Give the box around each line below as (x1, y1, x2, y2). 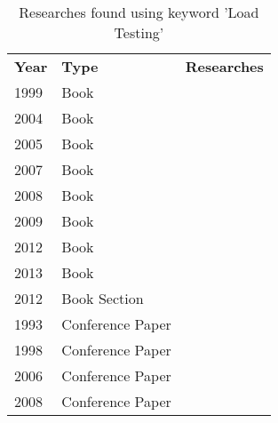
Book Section (61, 288, 144, 308)
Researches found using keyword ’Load (19, 2, 259, 22)
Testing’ (114, 22, 164, 43)
